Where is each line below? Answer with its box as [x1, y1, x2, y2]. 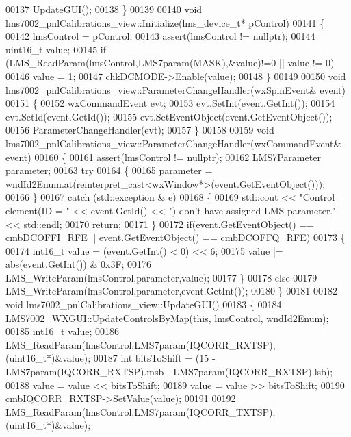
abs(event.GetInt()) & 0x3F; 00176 [5, 257, 152, 271]
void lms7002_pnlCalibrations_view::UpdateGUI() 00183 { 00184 [5, 297, 282, 312]
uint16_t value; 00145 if [5, 42, 107, 56]
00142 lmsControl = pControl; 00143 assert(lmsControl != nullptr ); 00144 [5, 29, 315, 43]
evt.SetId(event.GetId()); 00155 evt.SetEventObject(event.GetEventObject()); [5, 109, 333, 123]
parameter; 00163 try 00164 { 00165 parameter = [5, 163, 213, 177]
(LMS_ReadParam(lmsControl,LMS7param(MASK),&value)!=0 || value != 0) [5, 55, 335, 70]
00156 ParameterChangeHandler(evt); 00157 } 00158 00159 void [5, 123, 274, 137]
